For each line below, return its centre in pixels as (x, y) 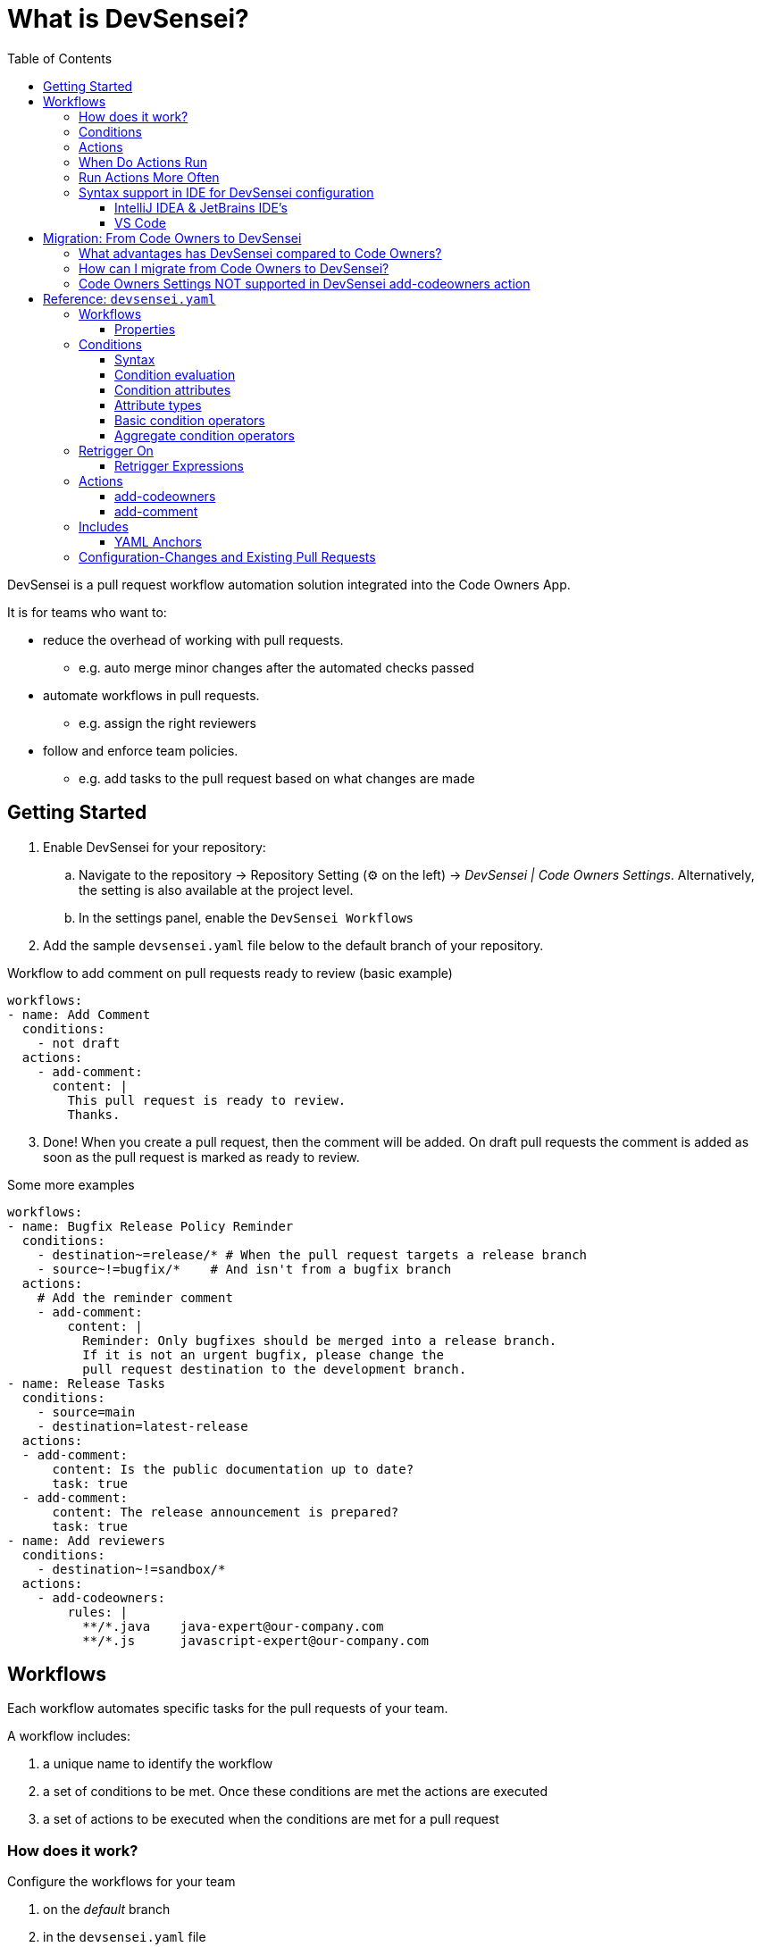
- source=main (86, 1412)
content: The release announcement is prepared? (226, 1512)
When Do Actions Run (143, 162)
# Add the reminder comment (135, 1297)
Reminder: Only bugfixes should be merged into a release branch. (320, 1340)
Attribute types (158, 405)
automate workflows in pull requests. (151, 695)
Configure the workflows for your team (121, 1882)
